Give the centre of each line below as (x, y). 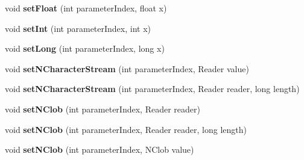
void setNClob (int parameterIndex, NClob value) (100, 149)
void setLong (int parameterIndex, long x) (85, 48)
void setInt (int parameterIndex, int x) (78, 28)
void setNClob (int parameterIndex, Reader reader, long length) (126, 129)
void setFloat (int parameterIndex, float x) (86, 8)
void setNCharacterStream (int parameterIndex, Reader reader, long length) (152, 89)
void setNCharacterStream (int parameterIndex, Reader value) (127, 68)
